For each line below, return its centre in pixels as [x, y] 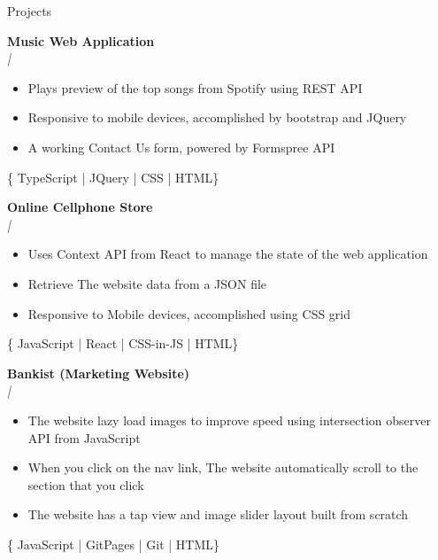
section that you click [86, 484]
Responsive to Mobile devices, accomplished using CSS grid [189, 313]
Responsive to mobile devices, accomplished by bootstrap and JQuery [217, 117]
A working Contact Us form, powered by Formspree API [181, 147]
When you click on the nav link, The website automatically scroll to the [223, 467]
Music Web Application [81, 40]
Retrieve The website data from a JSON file [147, 283]
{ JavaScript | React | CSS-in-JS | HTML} [123, 343]
